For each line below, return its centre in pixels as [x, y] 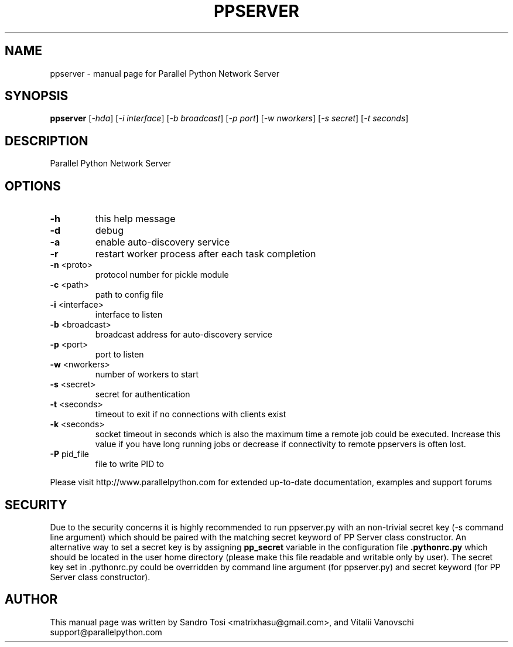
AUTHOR [31, 600]
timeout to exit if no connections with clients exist [191, 414]
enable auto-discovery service [163, 242]
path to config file [129, 295]
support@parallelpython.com [106, 632]
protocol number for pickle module [162, 275]
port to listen [119, 355]
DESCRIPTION [47, 141]
